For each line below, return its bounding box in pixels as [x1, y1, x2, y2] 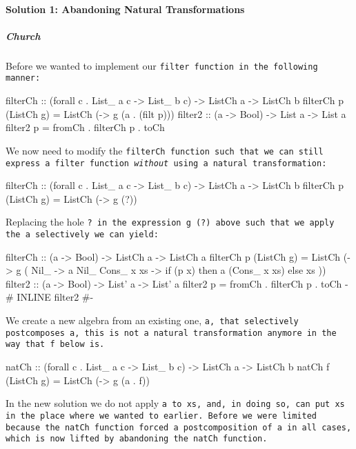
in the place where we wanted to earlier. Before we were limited [6, 410, 317, 421]
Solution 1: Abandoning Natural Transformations [6, 1, 245, 16]
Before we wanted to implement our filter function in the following [6, 58, 318, 72]
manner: [6, 73, 41, 83]
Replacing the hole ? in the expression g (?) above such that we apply [6, 214, 335, 229]
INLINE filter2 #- [17, 290, 94, 304]
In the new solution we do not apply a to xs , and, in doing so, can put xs [6, 396, 345, 410]
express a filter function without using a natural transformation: [6, 158, 327, 168]
